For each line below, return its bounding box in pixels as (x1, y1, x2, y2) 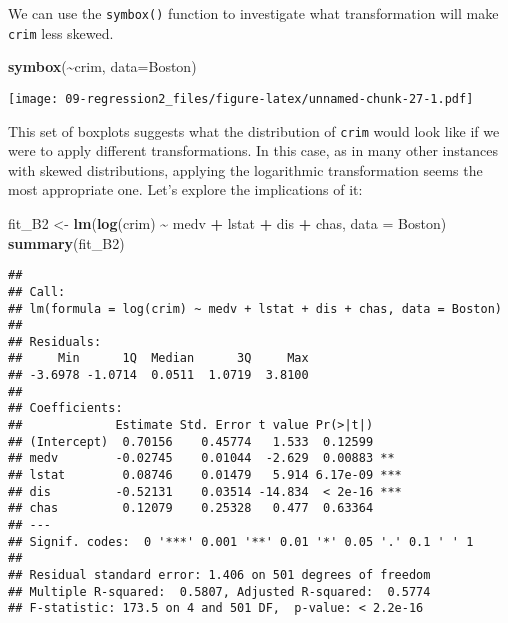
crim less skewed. (8, 22, 114, 43)
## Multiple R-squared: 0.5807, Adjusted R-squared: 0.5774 (8, 584, 431, 599)
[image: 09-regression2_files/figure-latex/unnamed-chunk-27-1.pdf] (8, 91, 474, 106)
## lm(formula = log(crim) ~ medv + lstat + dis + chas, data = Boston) (8, 301, 502, 316)
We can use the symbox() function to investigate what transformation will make (8, 3, 499, 23)
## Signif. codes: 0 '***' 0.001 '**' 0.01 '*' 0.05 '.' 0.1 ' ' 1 (8, 534, 474, 549)
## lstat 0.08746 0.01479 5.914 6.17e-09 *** (8, 468, 402, 483)
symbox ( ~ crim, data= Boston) (8, 56, 197, 77)
